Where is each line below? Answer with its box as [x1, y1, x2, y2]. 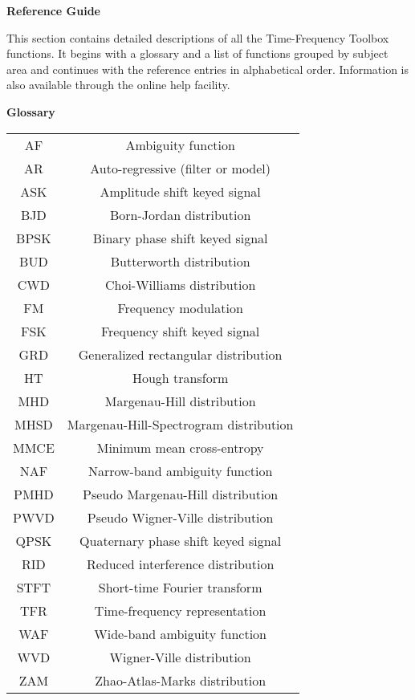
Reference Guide [6, 2, 100, 18]
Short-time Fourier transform [98, 577, 262, 596]
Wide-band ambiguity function [94, 624, 266, 643]
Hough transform [132, 368, 229, 387]
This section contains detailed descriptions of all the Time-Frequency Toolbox [6, 29, 389, 46]
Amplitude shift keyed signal [100, 181, 261, 201]
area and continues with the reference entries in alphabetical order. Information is [6, 60, 409, 77]
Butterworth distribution [110, 251, 250, 271]
